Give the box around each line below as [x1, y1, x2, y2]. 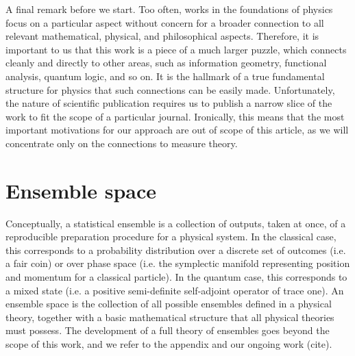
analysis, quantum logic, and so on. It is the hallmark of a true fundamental [5, 68, 325, 83]
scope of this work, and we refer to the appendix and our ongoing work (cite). [5, 337, 332, 351]
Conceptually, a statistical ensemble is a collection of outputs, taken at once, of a [5, 216, 346, 230]
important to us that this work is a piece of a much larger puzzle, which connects [5, 42, 347, 56]
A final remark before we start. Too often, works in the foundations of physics [5, 2, 333, 16]
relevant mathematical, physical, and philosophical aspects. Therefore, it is [5, 29, 319, 43]
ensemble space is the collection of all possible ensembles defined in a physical [5, 296, 332, 311]
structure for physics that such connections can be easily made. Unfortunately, [5, 82, 335, 97]
